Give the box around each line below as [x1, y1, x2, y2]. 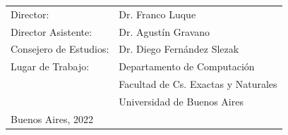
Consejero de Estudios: [11, 41, 109, 56]
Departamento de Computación [119, 59, 255, 74]
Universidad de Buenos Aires [119, 94, 244, 108]
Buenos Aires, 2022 [11, 111, 94, 126]
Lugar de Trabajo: [11, 59, 90, 74]
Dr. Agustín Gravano [119, 24, 210, 39]
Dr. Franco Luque [119, 6, 196, 21]
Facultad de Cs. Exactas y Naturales [119, 77, 277, 91]
